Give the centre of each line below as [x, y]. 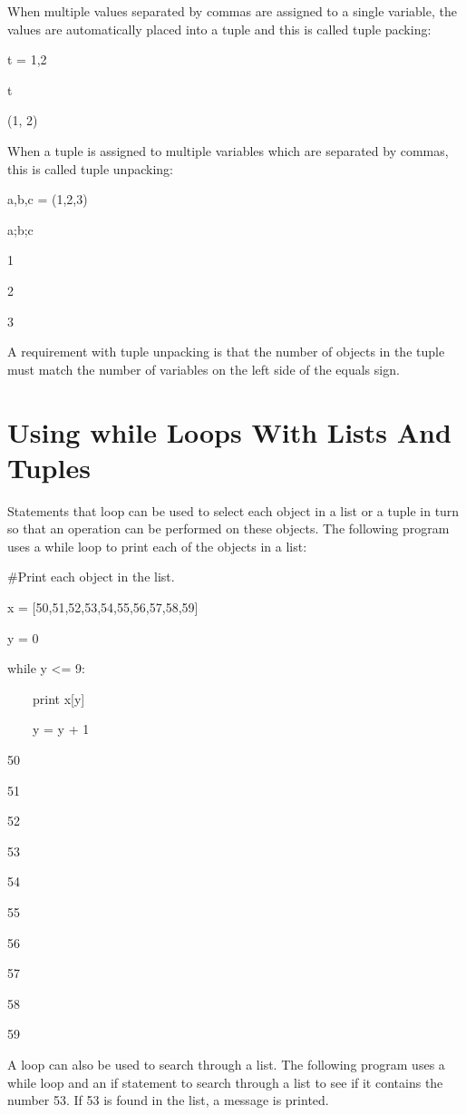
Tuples [49, 467]
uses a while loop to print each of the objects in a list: [157, 546]
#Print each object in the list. [91, 577]
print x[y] [58, 698]
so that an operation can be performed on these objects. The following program [228, 528]
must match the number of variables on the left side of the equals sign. [204, 369]
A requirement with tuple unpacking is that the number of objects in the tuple [226, 352]
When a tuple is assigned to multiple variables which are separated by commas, [228, 150]
